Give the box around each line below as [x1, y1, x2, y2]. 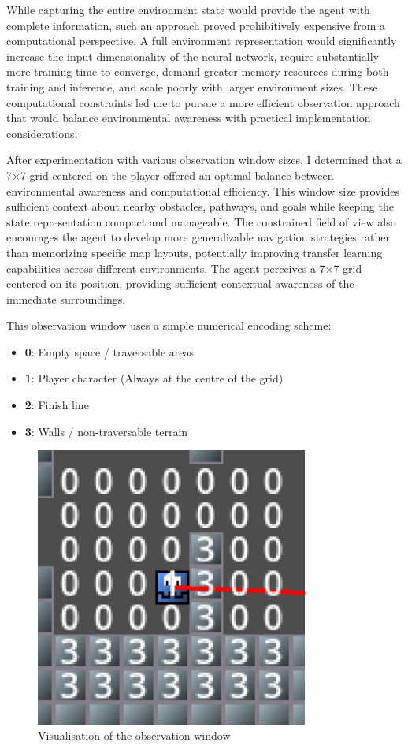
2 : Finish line [24, 397, 89, 413]
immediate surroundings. [6, 290, 126, 307]
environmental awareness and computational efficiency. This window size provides [6, 182, 400, 199]
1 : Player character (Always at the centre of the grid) [24, 370, 284, 386]
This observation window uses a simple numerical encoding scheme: [6, 317, 332, 334]
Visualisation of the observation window [38, 727, 231, 744]
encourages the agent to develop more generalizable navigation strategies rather [6, 229, 390, 245]
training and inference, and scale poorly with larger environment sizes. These [6, 78, 378, 95]
